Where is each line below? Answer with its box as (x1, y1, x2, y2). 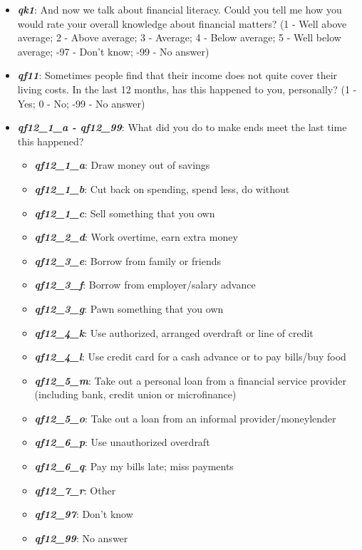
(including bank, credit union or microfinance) (34, 387, 237, 402)
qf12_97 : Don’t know (34, 507, 133, 522)
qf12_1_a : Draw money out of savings (34, 157, 210, 172)
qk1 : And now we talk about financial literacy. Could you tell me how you (17, 2, 342, 16)
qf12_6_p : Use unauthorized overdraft (34, 435, 210, 450)
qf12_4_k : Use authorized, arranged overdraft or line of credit (34, 325, 314, 340)
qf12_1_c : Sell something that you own (34, 205, 215, 220)
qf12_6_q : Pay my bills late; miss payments (34, 459, 234, 474)
